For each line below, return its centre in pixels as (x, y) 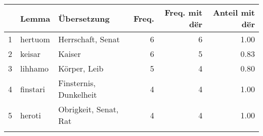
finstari (33, 89)
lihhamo (35, 68)
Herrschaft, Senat (89, 39)
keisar (31, 54)
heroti (31, 115)
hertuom (35, 39)
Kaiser (70, 54)
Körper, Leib (81, 68)
